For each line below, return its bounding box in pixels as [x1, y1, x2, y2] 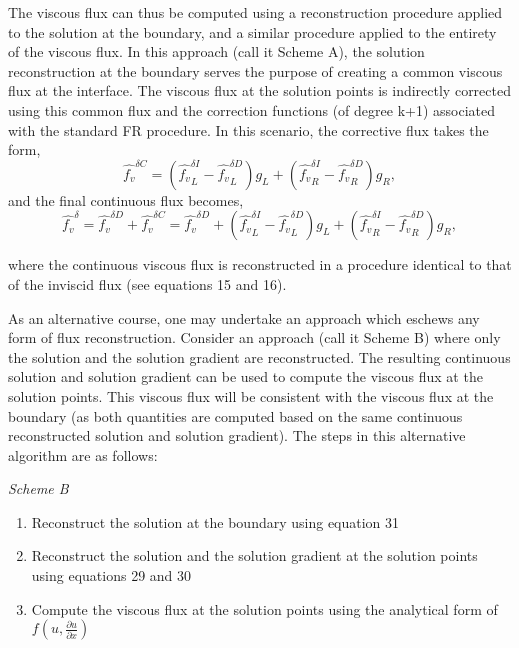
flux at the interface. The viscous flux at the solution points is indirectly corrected [8, 80, 511, 101]
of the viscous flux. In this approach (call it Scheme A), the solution [8, 41, 425, 62]
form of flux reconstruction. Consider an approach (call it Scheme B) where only [8, 327, 501, 348]
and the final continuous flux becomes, [8, 189, 244, 210]
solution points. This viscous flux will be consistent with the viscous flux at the [8, 385, 494, 406]
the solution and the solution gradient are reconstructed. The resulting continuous [8, 346, 511, 367]
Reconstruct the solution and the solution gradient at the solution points [31, 545, 478, 566]
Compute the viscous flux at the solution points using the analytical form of [31, 598, 498, 619]
